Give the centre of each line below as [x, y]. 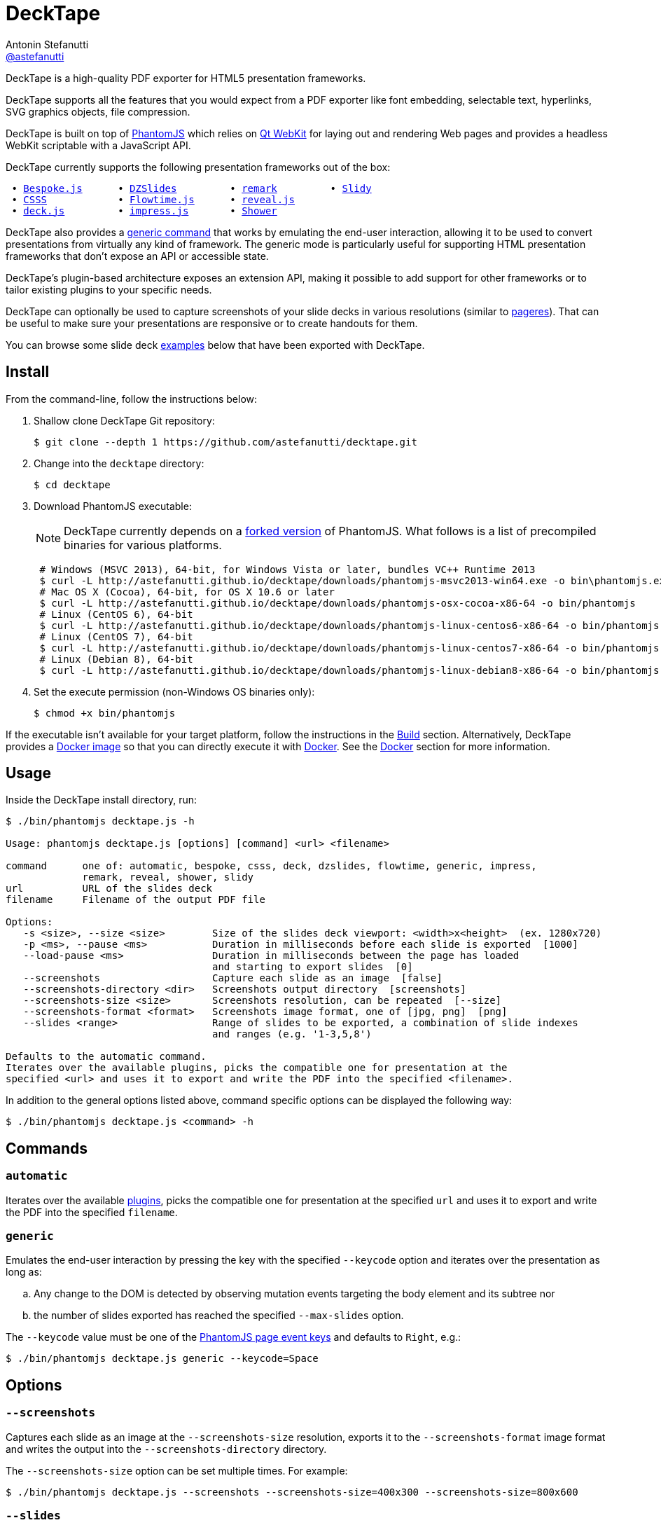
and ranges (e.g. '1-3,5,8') [292, 1034]
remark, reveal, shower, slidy [168, 877]
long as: [24, 1272]
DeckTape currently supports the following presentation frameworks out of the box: [198, 167]
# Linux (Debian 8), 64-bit [116, 659]
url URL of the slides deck [109, 889]
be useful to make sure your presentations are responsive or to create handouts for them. [212, 323]
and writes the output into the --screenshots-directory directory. [166, 1449]
